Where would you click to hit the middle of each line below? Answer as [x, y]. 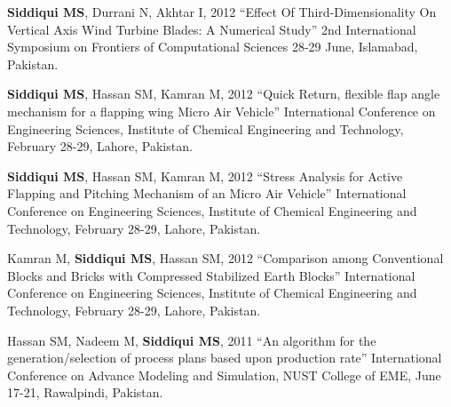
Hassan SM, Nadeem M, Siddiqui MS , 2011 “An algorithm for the [192, 340]
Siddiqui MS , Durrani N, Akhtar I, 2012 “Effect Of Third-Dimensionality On [222, 12]
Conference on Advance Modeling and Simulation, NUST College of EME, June [224, 375]
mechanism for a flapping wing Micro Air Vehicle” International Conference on [222, 111]
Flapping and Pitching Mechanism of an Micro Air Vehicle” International [207, 193]
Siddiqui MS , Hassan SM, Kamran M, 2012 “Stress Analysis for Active [205, 176]
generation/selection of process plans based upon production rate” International [225, 358]
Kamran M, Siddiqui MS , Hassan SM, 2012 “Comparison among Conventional [225, 258]
